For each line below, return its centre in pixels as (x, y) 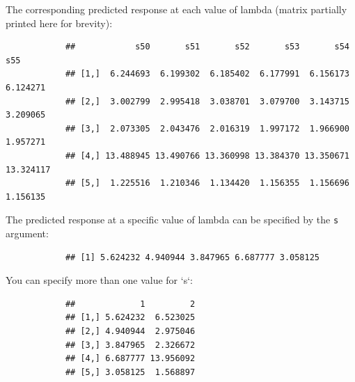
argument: (27, 233)
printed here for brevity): (59, 23)
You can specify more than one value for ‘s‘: (99, 280)
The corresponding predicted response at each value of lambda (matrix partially (176, 9)
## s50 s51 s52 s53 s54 (207, 47)
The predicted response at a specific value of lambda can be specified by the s (172, 220)
